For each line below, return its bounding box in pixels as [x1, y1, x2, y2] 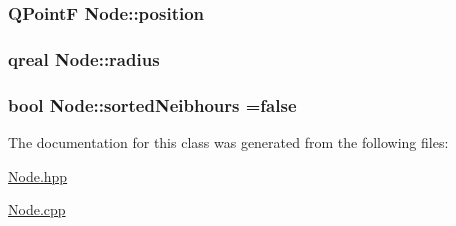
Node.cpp [8, 199, 66, 220]
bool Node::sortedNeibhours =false [8, 92, 297, 117]
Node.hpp [8, 165, 68, 186]
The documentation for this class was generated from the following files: [8, 131, 449, 152]
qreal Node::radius [8, 46, 160, 71]
